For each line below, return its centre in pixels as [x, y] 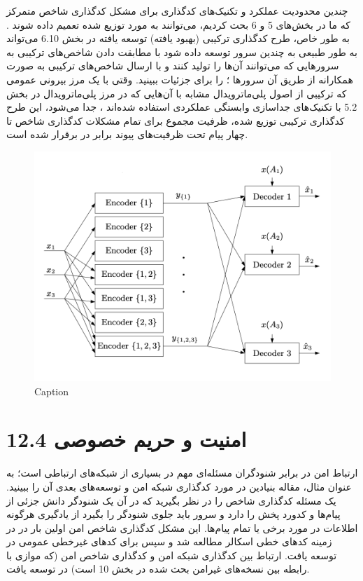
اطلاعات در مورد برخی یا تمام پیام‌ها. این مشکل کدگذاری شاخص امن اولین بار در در [182, 527]
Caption [52, 391]
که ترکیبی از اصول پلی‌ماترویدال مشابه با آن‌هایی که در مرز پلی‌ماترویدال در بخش [177, 93]
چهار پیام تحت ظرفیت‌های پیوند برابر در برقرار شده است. [127, 134]
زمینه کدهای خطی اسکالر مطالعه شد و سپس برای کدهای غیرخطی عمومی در [169, 541]
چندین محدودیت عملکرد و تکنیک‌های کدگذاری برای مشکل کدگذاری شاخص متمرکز [177, 11]
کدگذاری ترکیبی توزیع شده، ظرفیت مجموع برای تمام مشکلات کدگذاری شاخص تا [176, 120]
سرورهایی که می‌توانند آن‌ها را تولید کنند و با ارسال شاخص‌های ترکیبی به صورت [173, 66]
